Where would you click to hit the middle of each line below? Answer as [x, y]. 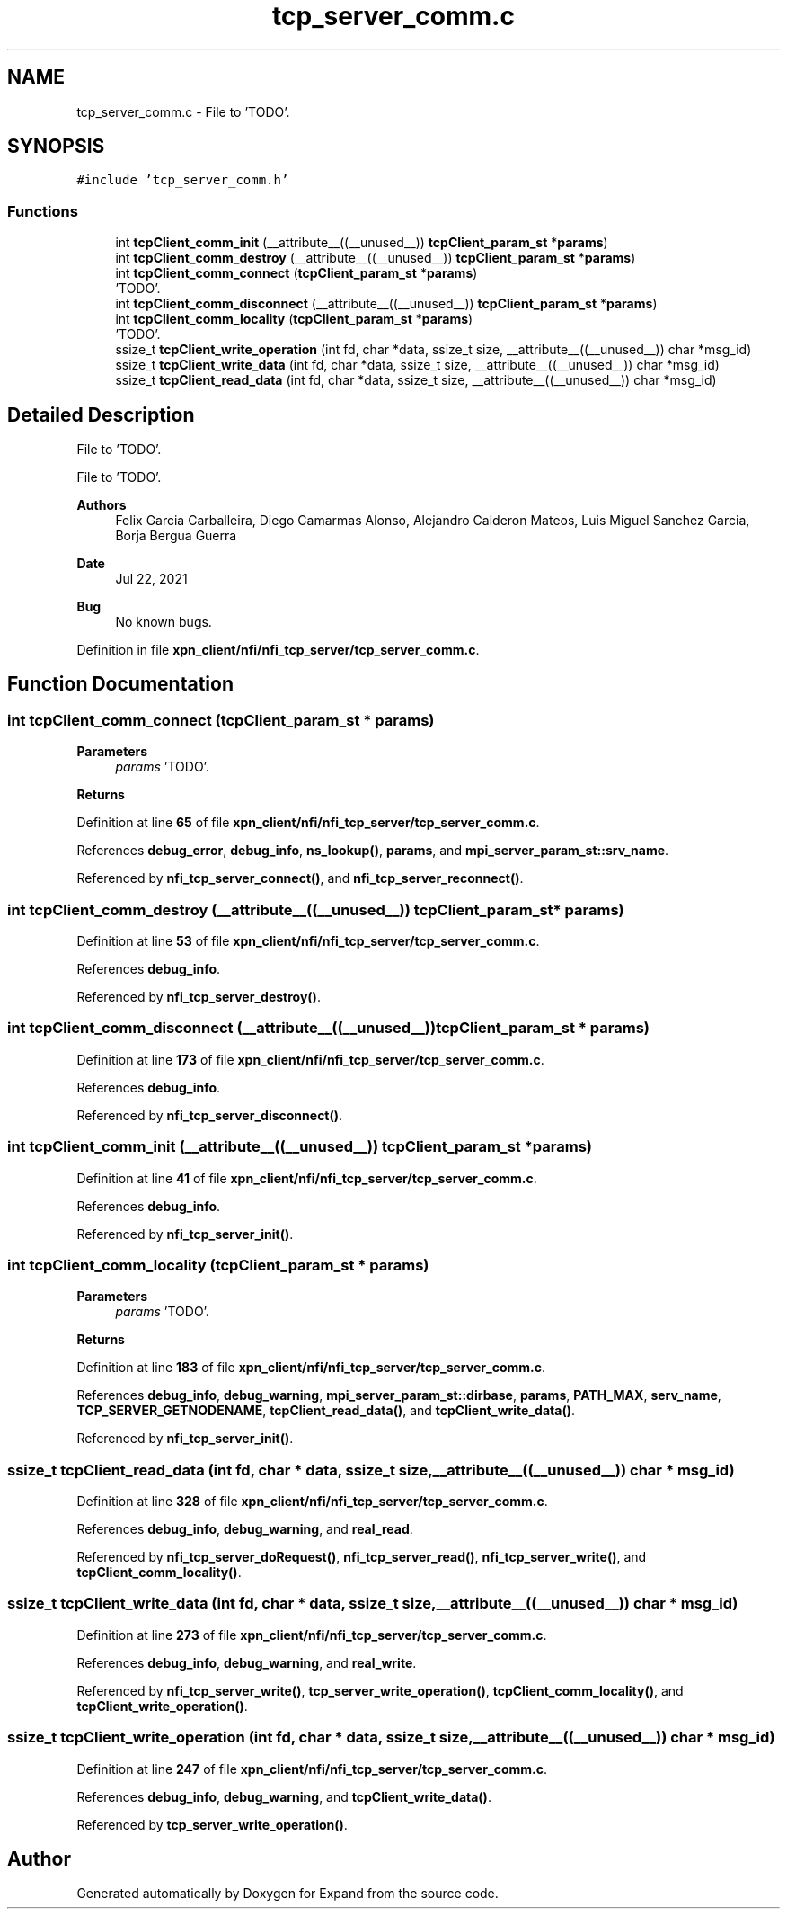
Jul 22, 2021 [151, 579]
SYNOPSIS [56, 147]
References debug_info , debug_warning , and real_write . [247, 1662]
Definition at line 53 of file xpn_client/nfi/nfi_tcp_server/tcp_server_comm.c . [308, 941]
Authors [102, 505]
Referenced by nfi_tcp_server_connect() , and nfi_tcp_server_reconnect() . [300, 878]
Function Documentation [120, 684]
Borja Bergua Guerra [176, 536]
